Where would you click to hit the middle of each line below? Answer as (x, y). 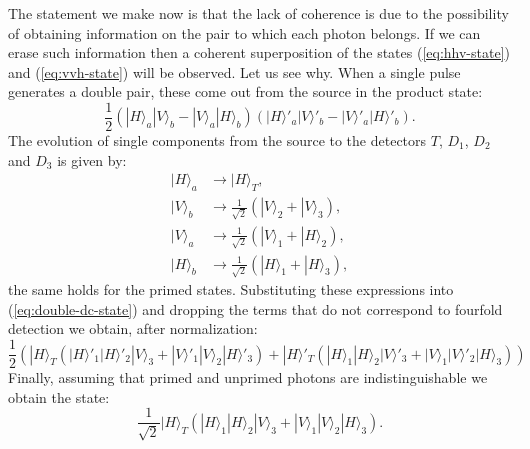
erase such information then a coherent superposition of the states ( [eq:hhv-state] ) (259, 52)
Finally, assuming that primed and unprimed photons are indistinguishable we (248, 377)
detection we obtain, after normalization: (133, 328)
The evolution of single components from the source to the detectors (217, 140)
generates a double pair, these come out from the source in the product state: (245, 91)
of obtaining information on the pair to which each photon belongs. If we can (244, 32)
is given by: (92, 159)
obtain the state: (59, 396)
